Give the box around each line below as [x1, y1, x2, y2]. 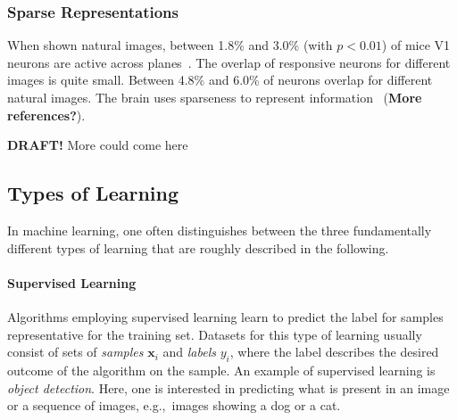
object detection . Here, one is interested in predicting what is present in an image [7, 378, 450, 397]
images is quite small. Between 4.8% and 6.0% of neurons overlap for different [7, 70, 433, 89]
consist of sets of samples [7, 342, 144, 361]
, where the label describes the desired [229, 342, 439, 361]
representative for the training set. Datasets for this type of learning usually [7, 325, 422, 343]
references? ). [7, 105, 86, 124]
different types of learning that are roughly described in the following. [7, 238, 389, 257]
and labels [162, 342, 216, 361]
